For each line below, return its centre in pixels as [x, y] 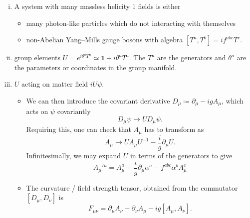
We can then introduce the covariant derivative [98, 100]
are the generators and [191, 57]
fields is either [159, 6]
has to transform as [174, 129]
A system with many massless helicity [72, 6]
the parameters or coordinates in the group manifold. [96, 67]
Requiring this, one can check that [79, 129]
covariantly [74, 111]
